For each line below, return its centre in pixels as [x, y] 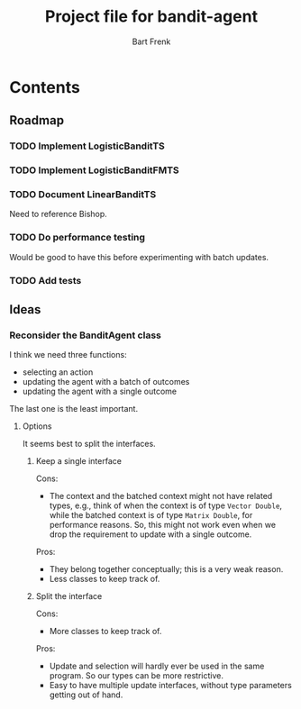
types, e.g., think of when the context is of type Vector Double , [165, 505]
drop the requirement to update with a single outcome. [150, 534]
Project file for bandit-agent [151, 17]
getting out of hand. [86, 695]
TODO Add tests [46, 280]
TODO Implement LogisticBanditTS [87, 146]
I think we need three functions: [68, 355]
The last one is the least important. [73, 409]
